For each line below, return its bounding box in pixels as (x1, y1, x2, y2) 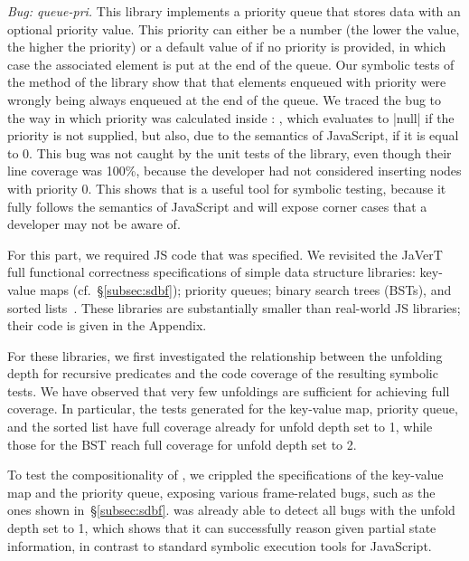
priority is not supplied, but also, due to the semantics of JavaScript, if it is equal (7, 126, 459, 145)
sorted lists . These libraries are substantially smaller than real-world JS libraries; (7, 298, 461, 317)
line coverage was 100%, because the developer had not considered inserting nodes (7, 161, 462, 180)
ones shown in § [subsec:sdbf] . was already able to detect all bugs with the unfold (7, 500, 455, 519)
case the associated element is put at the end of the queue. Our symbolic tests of (7, 54, 455, 73)
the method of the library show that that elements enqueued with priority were (7, 72, 446, 91)
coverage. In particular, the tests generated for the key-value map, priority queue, (7, 399, 458, 418)
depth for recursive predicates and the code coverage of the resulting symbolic (7, 364, 438, 383)
